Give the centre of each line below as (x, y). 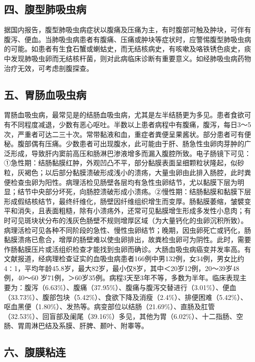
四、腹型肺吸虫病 (45, 9)
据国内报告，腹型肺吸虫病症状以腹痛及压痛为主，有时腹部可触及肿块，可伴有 (127, 30)
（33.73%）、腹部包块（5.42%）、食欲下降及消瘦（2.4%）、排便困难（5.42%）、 (126, 297)
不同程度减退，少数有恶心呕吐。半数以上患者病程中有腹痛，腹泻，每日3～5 (131, 124)
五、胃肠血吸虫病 (45, 94)
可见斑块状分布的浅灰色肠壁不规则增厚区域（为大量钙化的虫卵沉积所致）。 (129, 220)
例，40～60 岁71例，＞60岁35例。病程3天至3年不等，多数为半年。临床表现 (122, 278)
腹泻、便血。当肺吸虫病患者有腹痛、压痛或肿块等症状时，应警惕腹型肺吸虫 (124, 39)
